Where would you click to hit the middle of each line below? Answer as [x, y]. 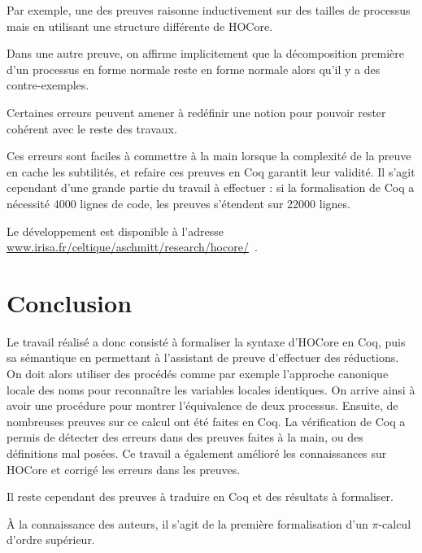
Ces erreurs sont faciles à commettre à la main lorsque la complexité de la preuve [209, 156]
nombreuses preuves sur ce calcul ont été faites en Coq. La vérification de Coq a [206, 421]
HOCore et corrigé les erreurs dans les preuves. [124, 469]
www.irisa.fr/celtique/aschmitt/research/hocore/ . [132, 247]
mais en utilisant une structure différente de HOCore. [140, 26]
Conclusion [70, 302]
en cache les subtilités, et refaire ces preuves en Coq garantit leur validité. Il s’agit [211, 171]
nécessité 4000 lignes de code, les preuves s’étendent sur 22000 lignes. [178, 203]
